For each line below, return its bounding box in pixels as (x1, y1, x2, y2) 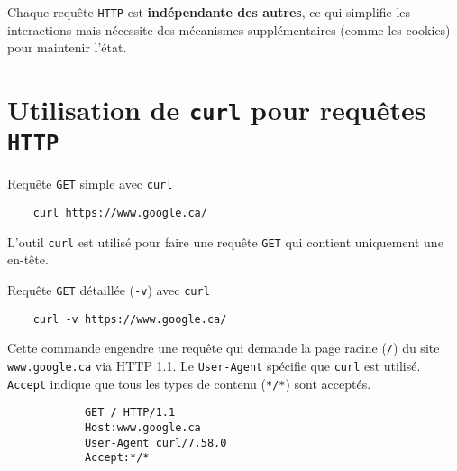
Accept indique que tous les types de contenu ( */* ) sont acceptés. (7, 374, 371, 392)
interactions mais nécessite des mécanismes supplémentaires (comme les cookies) (7, 20, 451, 39)
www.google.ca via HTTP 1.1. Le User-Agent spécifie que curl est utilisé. (7, 356, 421, 374)
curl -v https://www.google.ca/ (32, 312, 227, 326)
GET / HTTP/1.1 (84, 406, 176, 420)
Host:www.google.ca (84, 420, 201, 434)
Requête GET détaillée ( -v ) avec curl (7, 280, 210, 299)
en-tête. (7, 250, 49, 269)
